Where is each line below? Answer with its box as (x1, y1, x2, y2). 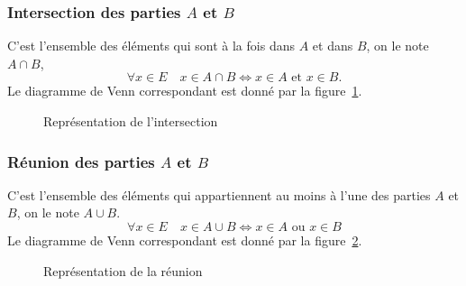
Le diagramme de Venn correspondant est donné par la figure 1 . (7, 81, 362, 100)
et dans (312, 36, 353, 55)
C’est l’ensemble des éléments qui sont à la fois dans (7, 36, 295, 55)
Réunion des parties (7, 150, 155, 172)
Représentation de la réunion (43, 261, 203, 280)
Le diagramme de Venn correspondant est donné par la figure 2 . (7, 231, 362, 249)
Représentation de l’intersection (43, 112, 218, 130)
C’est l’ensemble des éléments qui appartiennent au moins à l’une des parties (7, 185, 431, 204)
